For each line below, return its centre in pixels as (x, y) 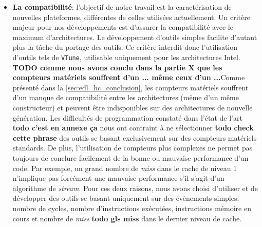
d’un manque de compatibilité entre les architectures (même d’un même (126, 97)
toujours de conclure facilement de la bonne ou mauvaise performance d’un (130, 157)
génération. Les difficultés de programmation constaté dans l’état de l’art (127, 117)
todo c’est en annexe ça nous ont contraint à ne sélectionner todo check (133, 128)
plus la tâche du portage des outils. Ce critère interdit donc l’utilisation (125, 47)
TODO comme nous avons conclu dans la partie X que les (117, 67)
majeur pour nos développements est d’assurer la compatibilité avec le (123, 27)
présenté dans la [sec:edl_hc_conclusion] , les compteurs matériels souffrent (130, 87)
